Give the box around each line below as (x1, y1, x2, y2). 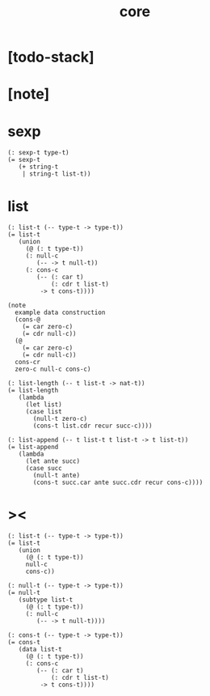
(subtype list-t (18, 596, 73, 605)
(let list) (25, 401, 62, 409)
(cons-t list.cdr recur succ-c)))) (32, 422, 153, 431)
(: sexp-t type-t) (7, 149, 69, 157)
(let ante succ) (25, 457, 81, 465)
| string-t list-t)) (22, 170, 91, 178)
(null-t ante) (32, 472, 81, 480)
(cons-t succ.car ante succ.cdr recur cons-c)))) (32, 478, 204, 487)
